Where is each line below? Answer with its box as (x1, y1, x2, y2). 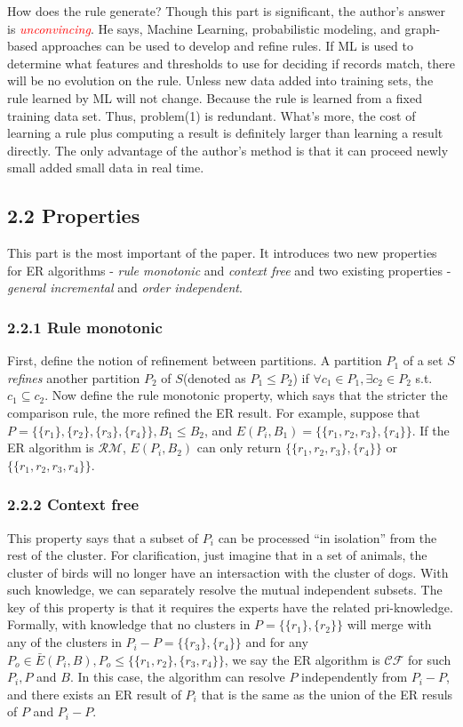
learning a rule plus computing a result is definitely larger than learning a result (7, 124, 443, 142)
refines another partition (7, 368, 140, 387)
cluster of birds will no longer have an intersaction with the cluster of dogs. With (7, 563, 449, 581)
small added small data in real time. (7, 158, 204, 177)
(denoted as (182, 368, 246, 387)
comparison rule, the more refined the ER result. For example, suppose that (7, 403, 420, 421)
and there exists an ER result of (7, 684, 181, 703)
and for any (245, 633, 308, 651)
